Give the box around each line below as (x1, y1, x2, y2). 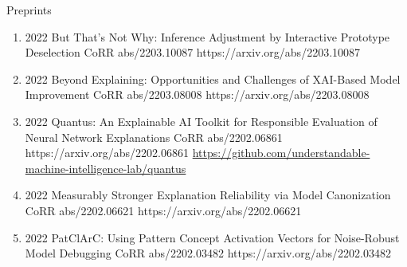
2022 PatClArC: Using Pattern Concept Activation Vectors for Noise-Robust (25, 229, 400, 245)
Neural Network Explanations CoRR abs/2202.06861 (25, 128, 283, 145)
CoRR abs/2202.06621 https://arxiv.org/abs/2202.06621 (25, 202, 302, 218)
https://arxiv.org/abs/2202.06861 (25, 144, 190, 161)
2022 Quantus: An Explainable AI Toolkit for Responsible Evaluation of (25, 112, 378, 129)
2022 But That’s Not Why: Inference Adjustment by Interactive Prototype (25, 28, 390, 45)
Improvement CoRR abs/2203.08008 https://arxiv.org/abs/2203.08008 (25, 86, 370, 103)
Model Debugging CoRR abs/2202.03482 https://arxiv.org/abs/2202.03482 (25, 245, 391, 261)
